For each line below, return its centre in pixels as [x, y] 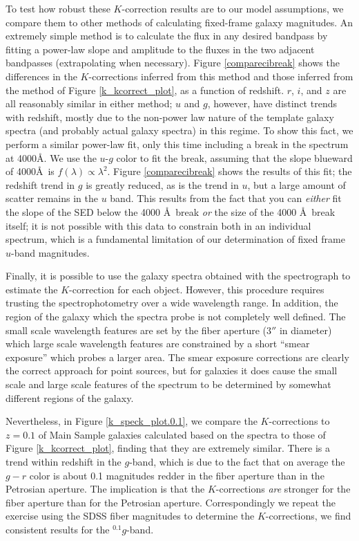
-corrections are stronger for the [283, 489]
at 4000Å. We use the [51, 157]
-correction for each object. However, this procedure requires [197, 289]
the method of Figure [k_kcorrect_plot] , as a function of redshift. [145, 90]
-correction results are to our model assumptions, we [233, 8]
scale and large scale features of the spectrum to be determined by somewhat [168, 384]
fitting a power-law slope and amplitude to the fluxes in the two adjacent [160, 49]
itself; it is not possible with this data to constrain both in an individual [158, 225]
